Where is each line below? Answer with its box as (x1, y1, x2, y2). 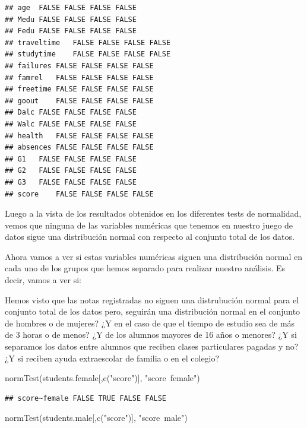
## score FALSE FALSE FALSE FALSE (5, 189, 154, 198)
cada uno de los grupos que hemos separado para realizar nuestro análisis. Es (5, 262, 285, 274)
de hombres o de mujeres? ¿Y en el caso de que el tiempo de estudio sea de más (5, 316, 295, 329)
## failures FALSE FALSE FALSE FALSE (5, 61, 154, 70)
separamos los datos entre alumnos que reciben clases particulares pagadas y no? (5, 340, 299, 353)
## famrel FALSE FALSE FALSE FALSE (5, 73, 154, 82)
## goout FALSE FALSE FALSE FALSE (5, 96, 154, 105)
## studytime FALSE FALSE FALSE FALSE (5, 50, 171, 59)
